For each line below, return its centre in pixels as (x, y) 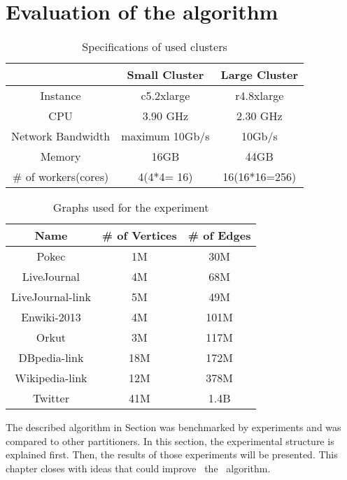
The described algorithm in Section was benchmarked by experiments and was (173, 427)
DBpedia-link (51, 358)
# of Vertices (139, 235)
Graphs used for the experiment (131, 208)
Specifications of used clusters (155, 47)
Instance (61, 96)
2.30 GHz (260, 116)
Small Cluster (165, 75)
